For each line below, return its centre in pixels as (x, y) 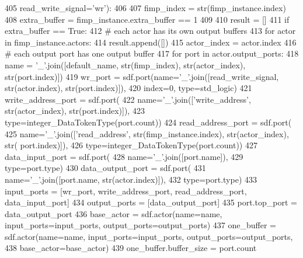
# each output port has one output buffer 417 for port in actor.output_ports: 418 (152, 53)
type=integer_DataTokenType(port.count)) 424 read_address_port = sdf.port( (148, 122)
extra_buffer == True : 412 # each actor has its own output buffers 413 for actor (150, 31)
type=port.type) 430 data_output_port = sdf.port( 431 (105, 168)
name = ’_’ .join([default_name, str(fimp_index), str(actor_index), (125, 64)
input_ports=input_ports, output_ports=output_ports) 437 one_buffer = (140, 225)
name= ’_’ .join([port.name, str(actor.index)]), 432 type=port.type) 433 (131, 179)
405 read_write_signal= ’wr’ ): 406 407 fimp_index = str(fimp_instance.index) (145, 8)
